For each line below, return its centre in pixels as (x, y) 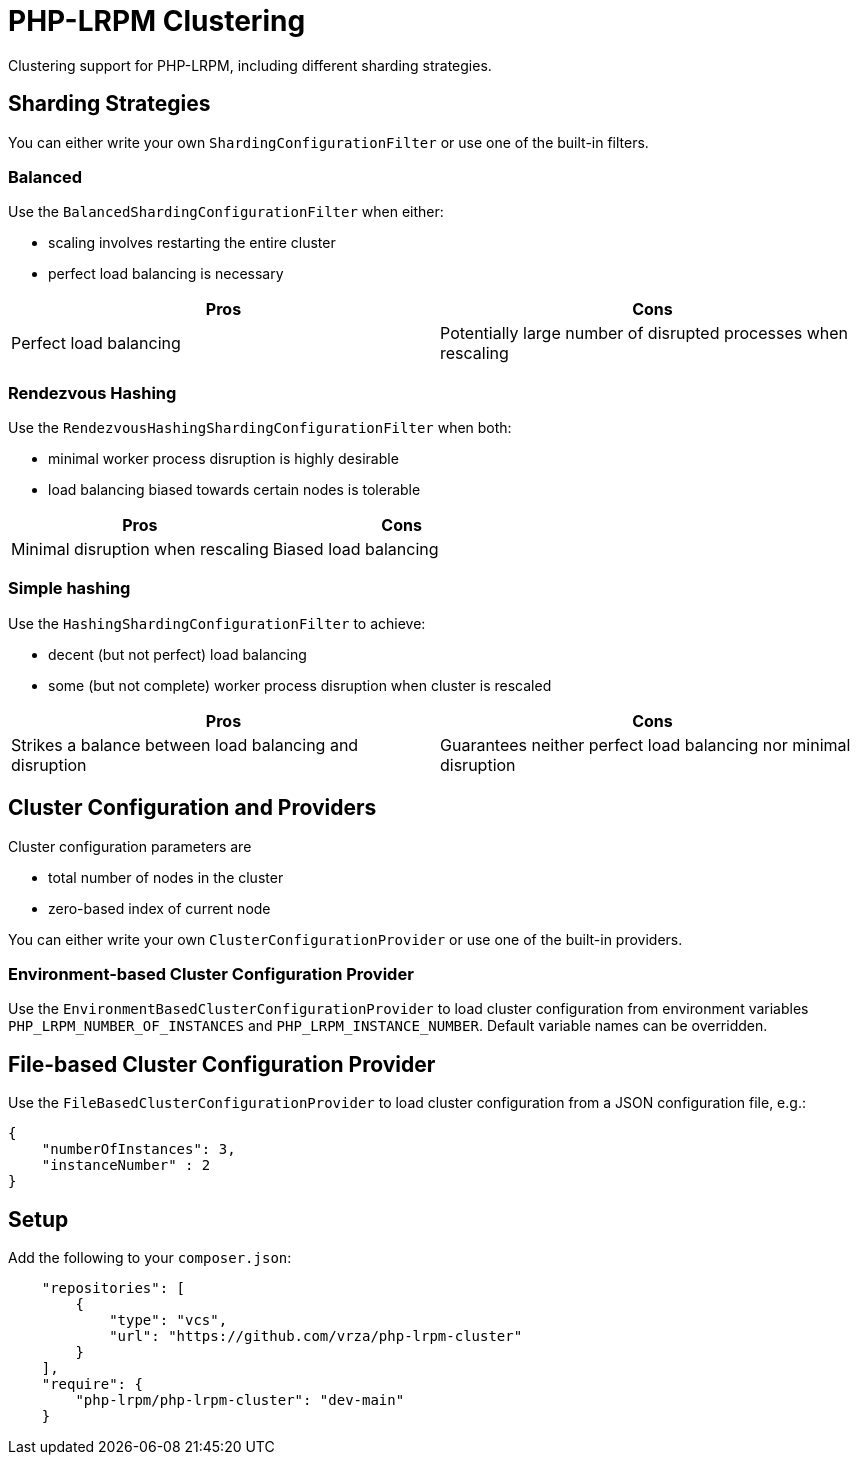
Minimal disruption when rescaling (140, 549)
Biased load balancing (355, 549)
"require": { (92, 1384)
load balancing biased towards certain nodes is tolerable (234, 490)
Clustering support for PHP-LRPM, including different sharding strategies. (250, 65)
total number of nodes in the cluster (166, 877)
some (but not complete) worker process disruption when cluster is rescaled (300, 685)
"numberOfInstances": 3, (138, 1149)
